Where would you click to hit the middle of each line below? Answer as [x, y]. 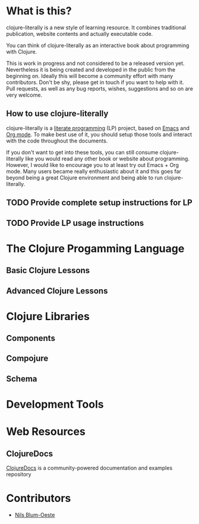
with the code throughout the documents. [57, 141]
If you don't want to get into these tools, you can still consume [82, 152]
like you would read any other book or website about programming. [108, 159]
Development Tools [55, 404]
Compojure [27, 359]
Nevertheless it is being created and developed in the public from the [91, 69]
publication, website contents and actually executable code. [80, 33]
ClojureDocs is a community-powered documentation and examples [89, 468]
